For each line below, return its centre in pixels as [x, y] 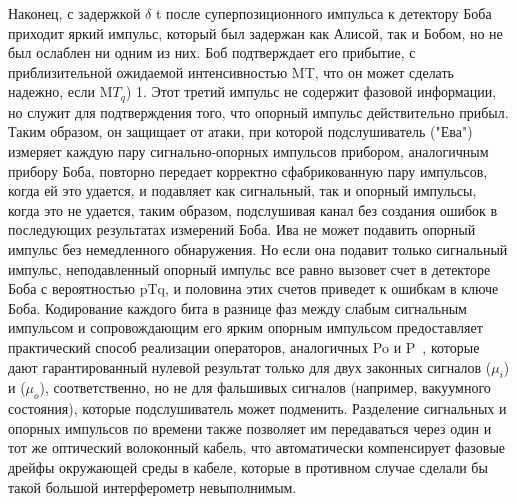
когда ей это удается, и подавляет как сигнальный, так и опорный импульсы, [242, 190]
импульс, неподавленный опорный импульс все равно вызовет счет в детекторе [249, 268]
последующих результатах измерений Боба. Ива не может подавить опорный [242, 229]
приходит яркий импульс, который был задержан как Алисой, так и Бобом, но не [255, 32]
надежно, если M [60, 91]
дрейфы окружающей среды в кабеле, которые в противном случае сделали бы [248, 466]
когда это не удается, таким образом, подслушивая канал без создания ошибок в [253, 209]
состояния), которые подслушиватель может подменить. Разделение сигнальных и [257, 408]
